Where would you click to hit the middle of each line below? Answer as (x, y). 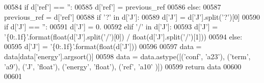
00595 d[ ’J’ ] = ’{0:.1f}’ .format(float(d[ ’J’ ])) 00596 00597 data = (103, 46)
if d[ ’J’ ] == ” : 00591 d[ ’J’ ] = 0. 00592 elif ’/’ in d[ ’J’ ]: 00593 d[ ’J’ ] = (111, 27)
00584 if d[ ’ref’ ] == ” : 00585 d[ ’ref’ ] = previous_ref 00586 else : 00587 (113, 7)
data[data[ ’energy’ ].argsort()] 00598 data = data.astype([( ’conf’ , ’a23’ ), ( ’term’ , (127, 56)
